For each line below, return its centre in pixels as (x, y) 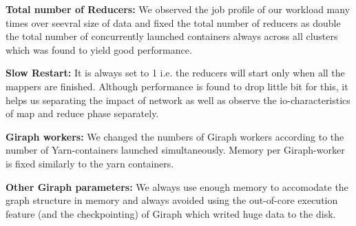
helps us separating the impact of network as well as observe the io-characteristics (178, 100)
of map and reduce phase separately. (82, 113)
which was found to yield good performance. (99, 49)
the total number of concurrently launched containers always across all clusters (172, 36)
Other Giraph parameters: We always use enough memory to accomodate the (177, 186)
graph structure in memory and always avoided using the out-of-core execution (172, 200)
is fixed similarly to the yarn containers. (90, 163)
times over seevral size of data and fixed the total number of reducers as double (173, 22)
